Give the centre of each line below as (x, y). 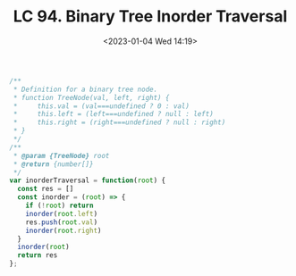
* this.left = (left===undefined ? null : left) (114, 114)
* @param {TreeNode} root (61, 155)
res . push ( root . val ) (62, 222)
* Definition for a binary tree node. (85, 89)
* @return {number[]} (53, 164)
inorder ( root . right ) (63, 230)
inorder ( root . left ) (62, 213)
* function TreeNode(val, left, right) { (91, 97)
